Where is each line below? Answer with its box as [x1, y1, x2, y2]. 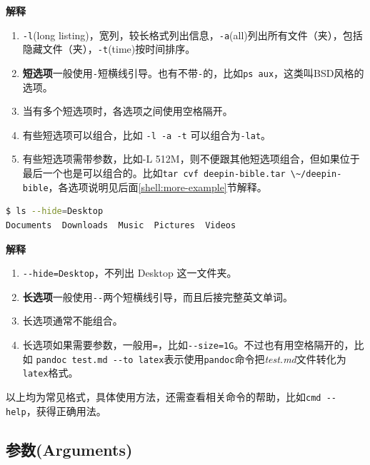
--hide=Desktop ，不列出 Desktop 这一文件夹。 [22, 265, 237, 280]
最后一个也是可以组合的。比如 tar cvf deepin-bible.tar [22, 165, 286, 180]
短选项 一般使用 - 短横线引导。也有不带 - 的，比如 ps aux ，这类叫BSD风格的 [22, 65, 364, 80]
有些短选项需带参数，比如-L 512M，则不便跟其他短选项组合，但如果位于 [22, 151, 360, 166]
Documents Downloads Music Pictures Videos [6, 220, 236, 230]
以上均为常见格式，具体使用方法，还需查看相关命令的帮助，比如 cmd [6, 389, 321, 404]
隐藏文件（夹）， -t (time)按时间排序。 [22, 41, 196, 56]
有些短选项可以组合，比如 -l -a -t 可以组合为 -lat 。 [22, 127, 271, 142]
